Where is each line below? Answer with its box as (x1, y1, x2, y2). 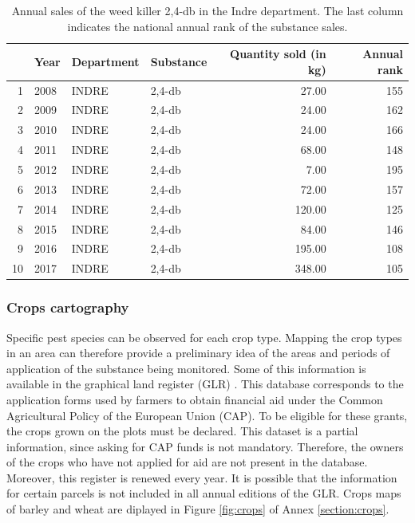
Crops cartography (6, 297, 129, 317)
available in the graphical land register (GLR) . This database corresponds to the (6, 376, 404, 392)
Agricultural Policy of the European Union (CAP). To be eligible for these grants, (6, 407, 408, 423)
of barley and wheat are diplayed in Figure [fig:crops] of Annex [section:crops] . (6, 501, 389, 517)
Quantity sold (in (230, 45, 326, 62)
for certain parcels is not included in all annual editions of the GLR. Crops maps (6, 485, 401, 501)
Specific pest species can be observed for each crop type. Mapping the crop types (6, 328, 402, 345)
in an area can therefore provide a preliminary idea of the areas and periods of (6, 344, 390, 361)
